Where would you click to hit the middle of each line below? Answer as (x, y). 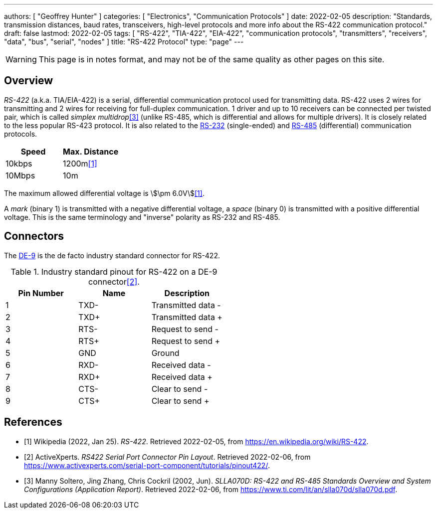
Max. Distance (91, 151)
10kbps (19, 163)
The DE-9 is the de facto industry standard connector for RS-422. (112, 255)
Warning (21, 59)
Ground (165, 353)
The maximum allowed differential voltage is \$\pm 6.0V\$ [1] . (104, 193)
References (33, 422)
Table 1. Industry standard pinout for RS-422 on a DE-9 (114, 271)
